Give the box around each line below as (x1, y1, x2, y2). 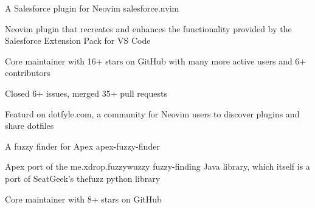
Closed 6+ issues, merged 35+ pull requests (5, 86, 167, 99)
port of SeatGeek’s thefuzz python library (5, 172, 161, 184)
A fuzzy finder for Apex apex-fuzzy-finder (5, 139, 160, 152)
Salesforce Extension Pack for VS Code (5, 34, 151, 47)
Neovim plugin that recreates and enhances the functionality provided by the (5, 22, 292, 35)
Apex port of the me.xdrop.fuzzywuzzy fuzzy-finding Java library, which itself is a (5, 160, 310, 173)
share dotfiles (5, 119, 54, 132)
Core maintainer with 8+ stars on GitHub (5, 192, 162, 205)
